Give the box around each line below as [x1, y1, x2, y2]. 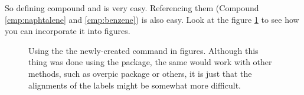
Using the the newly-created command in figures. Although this [28, 44, 259, 56]
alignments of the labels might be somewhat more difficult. [28, 79, 241, 91]
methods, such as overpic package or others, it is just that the [28, 67, 252, 79]
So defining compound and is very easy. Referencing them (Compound [5, 2, 259, 13]
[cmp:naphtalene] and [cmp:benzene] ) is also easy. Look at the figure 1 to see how [5, 13, 299, 25]
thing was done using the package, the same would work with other [28, 56, 272, 68]
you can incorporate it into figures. [5, 25, 130, 37]
